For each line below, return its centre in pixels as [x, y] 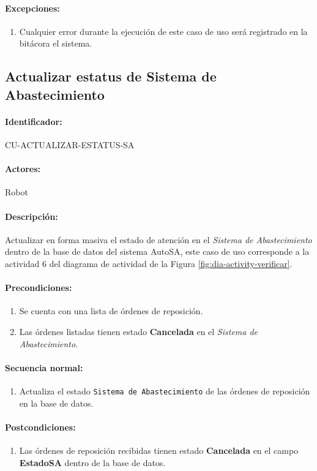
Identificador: [34, 121]
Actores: [23, 169]
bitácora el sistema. [56, 43]
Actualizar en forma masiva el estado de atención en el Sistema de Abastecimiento [158, 239]
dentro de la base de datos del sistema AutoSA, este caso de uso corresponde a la [157, 251]
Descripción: [32, 216]
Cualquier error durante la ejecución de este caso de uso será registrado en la [163, 31]
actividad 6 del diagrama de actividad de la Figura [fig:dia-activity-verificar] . [149, 263]
